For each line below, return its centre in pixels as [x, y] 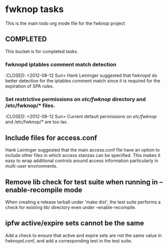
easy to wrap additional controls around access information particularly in [82, 161]
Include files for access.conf [51, 138]
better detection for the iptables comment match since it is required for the [83, 81]
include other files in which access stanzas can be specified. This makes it [83, 156]
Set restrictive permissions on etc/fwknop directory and [76, 99]
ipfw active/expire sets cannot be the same [75, 223]
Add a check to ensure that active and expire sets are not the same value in [83, 235]
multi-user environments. [32, 166]
